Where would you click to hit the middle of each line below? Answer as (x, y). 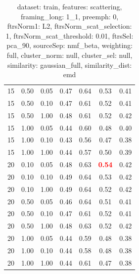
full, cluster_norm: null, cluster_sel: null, (69, 55)
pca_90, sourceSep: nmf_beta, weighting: (69, 45)
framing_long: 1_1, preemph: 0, (69, 16)
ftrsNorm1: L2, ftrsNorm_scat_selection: (69, 26)
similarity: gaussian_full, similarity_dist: (69, 65)
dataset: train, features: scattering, (69, 6)
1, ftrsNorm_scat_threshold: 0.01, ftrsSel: (69, 35)
